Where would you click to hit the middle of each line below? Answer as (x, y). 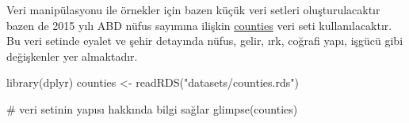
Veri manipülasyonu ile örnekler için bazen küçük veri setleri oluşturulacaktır (193, 9)
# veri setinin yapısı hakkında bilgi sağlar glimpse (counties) (152, 108)
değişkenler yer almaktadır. (72, 56)
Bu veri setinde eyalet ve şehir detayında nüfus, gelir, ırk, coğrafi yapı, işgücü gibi (205, 41)
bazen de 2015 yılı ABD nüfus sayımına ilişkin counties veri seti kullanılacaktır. (199, 25)
